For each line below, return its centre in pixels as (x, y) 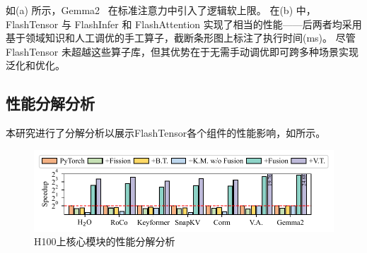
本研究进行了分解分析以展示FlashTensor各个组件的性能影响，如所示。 (166, 133)
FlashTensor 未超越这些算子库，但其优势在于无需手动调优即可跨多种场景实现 (182, 51)
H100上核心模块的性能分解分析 (105, 241)
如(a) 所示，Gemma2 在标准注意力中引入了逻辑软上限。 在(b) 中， (161, 10)
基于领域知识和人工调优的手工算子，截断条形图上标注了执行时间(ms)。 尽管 (181, 38)
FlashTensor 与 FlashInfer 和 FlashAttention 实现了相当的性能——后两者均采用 (184, 24)
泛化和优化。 (35, 65)
